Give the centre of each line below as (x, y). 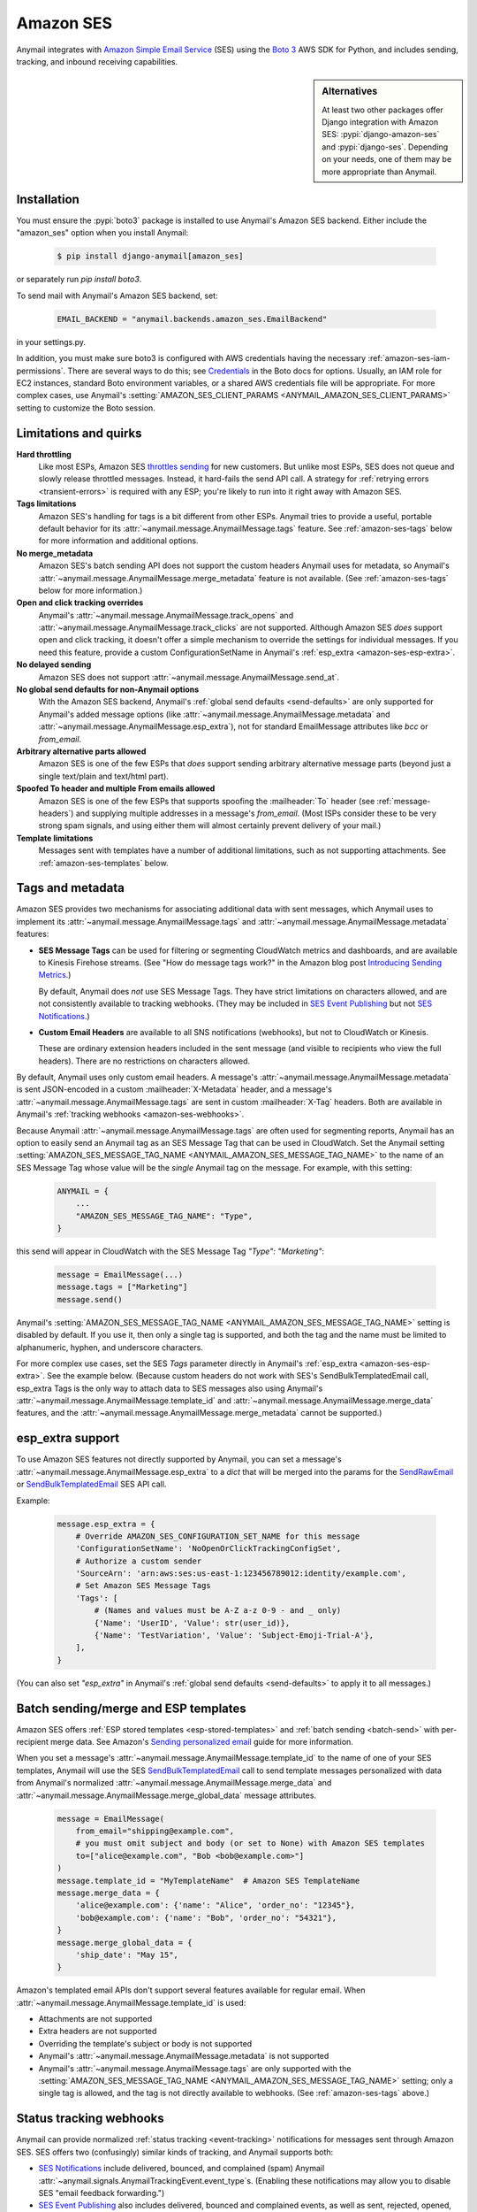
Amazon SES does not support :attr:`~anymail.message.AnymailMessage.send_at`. (189, 677)
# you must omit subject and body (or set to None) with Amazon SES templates (250, 1843)
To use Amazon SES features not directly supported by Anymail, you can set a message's (179, 1459)
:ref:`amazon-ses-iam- (409, 358)
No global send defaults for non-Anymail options (108, 689)
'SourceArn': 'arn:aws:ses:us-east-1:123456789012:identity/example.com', (241, 1574)
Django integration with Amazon (380, 122)
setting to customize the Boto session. (86, 408)
